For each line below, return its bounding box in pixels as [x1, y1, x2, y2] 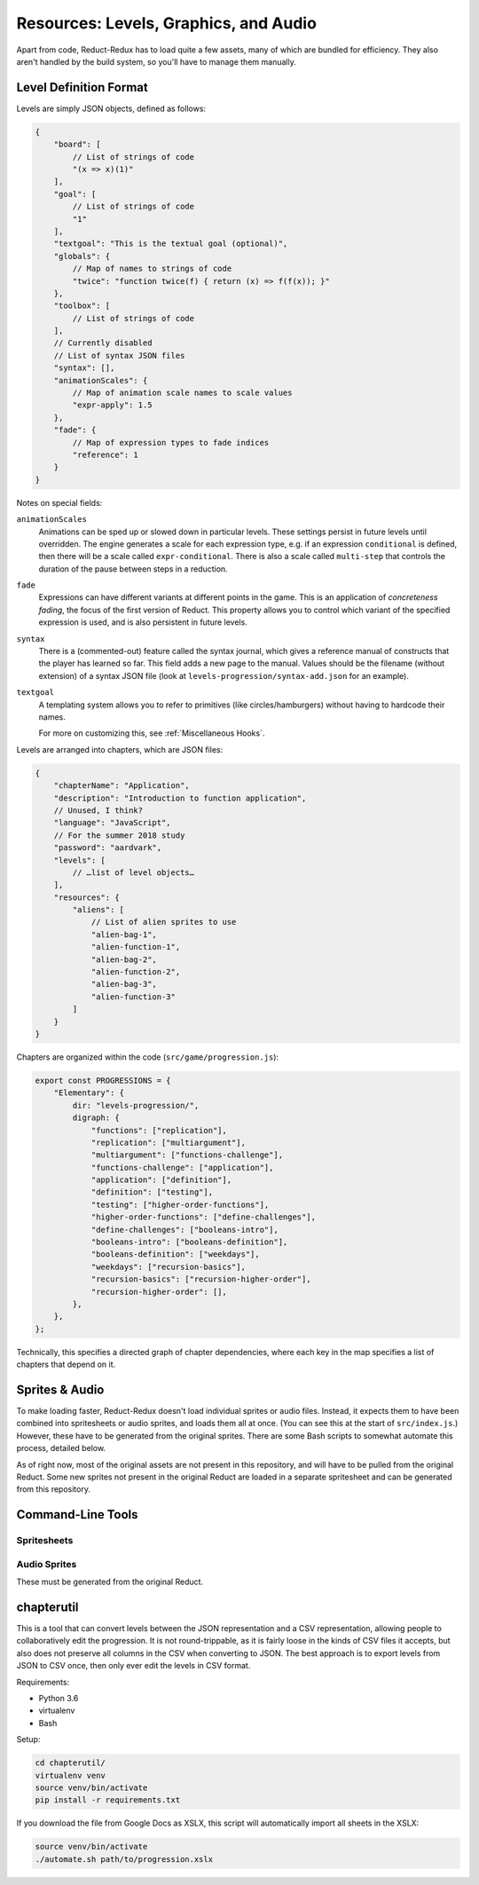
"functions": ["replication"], [90, 1125, 228, 1135]
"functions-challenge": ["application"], [90, 1163, 274, 1172]
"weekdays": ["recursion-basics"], [90, 1261, 246, 1272]
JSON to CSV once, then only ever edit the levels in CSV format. [16, 1660, 251, 1671]
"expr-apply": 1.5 [72, 400, 153, 410]
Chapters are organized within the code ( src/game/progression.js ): [16, 1052, 279, 1062]
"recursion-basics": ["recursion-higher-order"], [90, 1274, 311, 1284]
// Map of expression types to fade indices [72, 438, 270, 447]
